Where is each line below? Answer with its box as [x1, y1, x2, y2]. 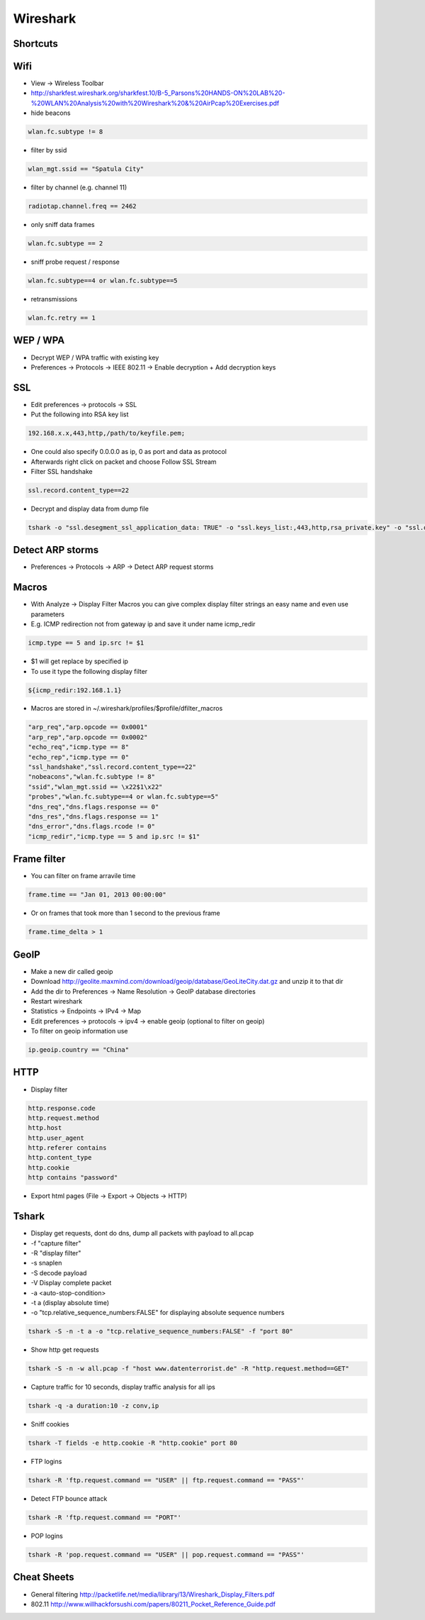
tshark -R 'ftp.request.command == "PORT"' [28, 1514, 182, 1521]
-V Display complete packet [30, 1279, 112, 1287]
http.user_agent [28, 1133, 85, 1142]
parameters [30, 610, 65, 618]
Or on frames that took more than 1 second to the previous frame [30, 909, 220, 918]
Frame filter [13, 853, 66, 865]
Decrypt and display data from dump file [30, 504, 149, 513]
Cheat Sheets [13, 1571, 74, 1583]
